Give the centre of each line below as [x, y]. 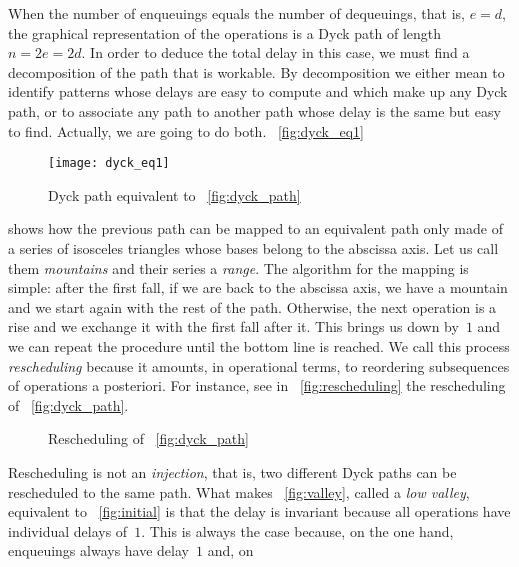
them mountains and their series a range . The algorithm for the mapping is [238, 267]
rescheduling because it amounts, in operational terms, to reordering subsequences [259, 365]
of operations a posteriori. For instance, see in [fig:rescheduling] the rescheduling [257, 385]
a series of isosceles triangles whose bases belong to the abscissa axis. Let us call [253, 248]
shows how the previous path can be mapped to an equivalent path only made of [255, 228]
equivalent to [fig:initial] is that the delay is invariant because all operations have [259, 511]
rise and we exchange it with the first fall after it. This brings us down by [233, 326]
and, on [230, 550]
